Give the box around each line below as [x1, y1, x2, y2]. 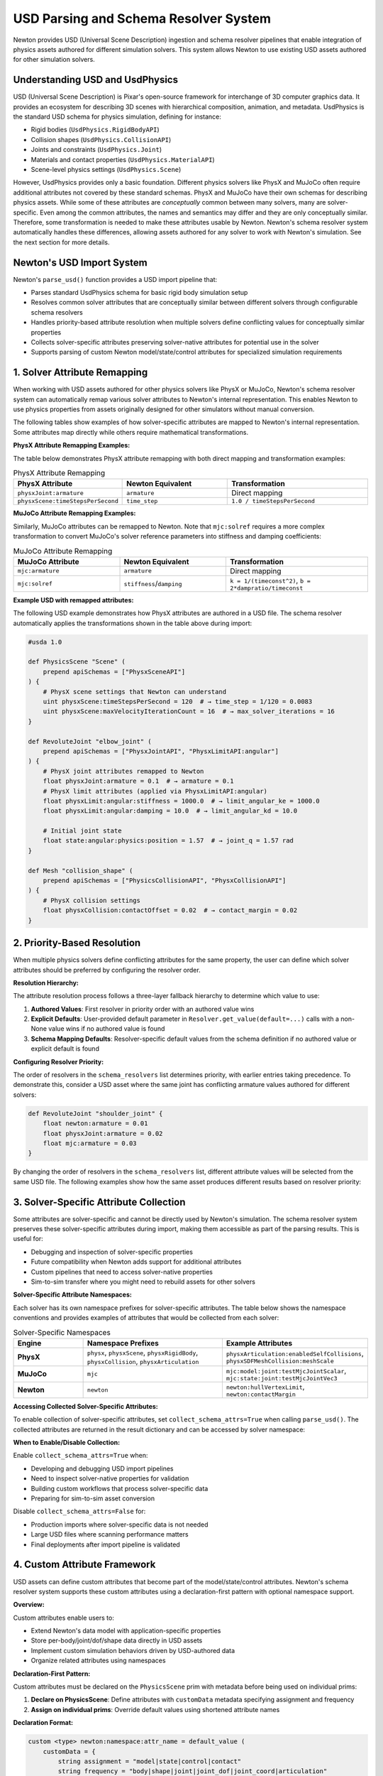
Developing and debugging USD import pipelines [30, 1464, 174, 1473]
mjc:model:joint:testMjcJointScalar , [226, 1365, 347, 1375]
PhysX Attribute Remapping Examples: [13, 441, 131, 450]
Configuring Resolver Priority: [13, 1057, 104, 1066]
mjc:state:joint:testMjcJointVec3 [226, 1375, 338, 1382]
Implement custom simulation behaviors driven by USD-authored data [30, 1646, 235, 1655]
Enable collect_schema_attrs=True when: [13, 1451, 148, 1460]
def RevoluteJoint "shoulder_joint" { [28, 1109, 163, 1117]
